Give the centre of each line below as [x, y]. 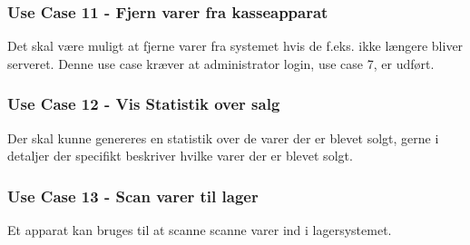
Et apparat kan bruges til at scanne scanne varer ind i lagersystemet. [200, 230]
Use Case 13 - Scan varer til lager [133, 196]
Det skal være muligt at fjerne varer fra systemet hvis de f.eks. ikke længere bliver [235, 46]
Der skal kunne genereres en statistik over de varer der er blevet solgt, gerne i [223, 137]
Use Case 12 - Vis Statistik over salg [144, 104]
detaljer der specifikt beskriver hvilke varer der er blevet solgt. [180, 156]
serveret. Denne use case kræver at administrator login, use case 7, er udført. [221, 63]
